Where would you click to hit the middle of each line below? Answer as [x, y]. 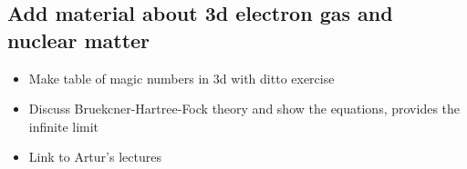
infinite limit [64, 126]
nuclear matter [79, 40]
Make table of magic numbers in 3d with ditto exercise [182, 78]
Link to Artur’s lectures [95, 157]
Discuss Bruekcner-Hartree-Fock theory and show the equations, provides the [244, 109]
